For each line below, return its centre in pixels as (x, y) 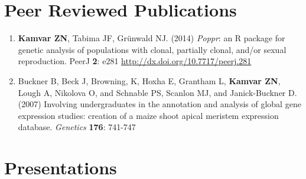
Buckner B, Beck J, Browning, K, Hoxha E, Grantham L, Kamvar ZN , (149, 80)
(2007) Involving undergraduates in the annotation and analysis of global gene (159, 104)
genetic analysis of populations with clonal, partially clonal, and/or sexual (152, 49)
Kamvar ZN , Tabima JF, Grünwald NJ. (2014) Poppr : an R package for (152, 38)
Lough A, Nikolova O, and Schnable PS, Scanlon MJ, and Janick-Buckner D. (157, 92)
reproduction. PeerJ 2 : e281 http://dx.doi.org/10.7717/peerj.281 (135, 61)
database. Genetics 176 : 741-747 (77, 127)
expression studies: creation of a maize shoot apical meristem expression (148, 115)
